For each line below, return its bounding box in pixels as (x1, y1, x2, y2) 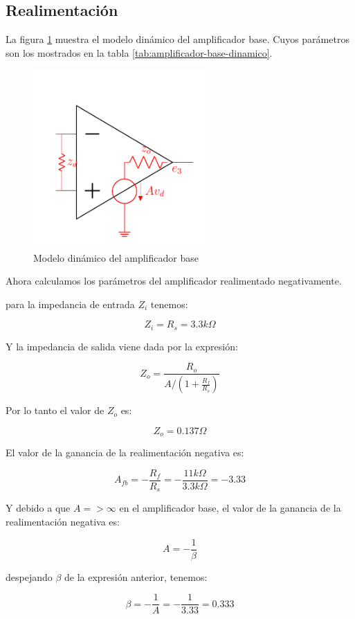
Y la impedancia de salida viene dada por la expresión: (6, 339, 238, 353)
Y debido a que (6, 501, 71, 515)
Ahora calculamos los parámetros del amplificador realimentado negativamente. (6, 273, 342, 288)
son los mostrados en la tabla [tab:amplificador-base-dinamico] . (6, 45, 273, 60)
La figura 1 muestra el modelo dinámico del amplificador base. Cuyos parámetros (6, 32, 349, 46)
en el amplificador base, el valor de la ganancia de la (119, 501, 341, 515)
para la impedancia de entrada (6, 296, 135, 311)
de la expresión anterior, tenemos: (64, 569, 208, 584)
